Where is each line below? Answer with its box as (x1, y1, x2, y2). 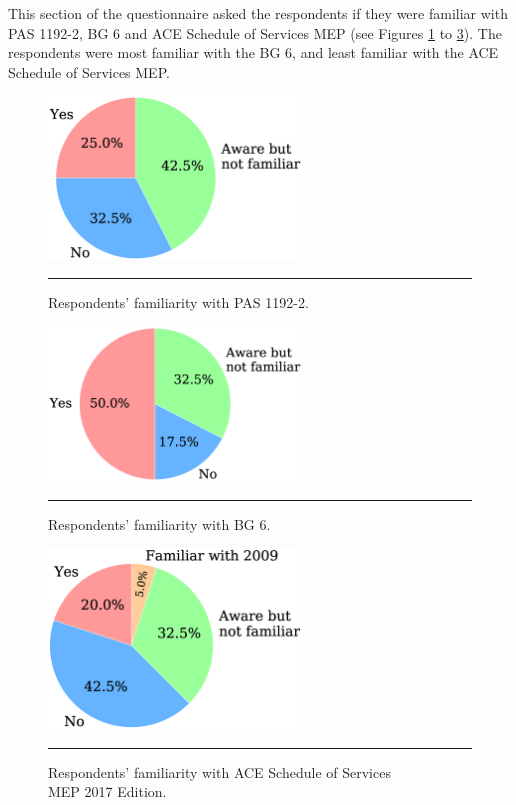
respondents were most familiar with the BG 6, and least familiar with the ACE (8, 42, 499, 63)
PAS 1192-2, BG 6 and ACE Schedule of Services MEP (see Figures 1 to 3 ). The (8, 22, 502, 43)
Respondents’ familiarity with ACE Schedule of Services (48, 761, 391, 782)
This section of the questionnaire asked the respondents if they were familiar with (8, 3, 508, 23)
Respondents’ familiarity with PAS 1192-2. (48, 292, 309, 313)
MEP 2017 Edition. (48, 781, 167, 802)
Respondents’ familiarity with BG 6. (48, 513, 271, 534)
